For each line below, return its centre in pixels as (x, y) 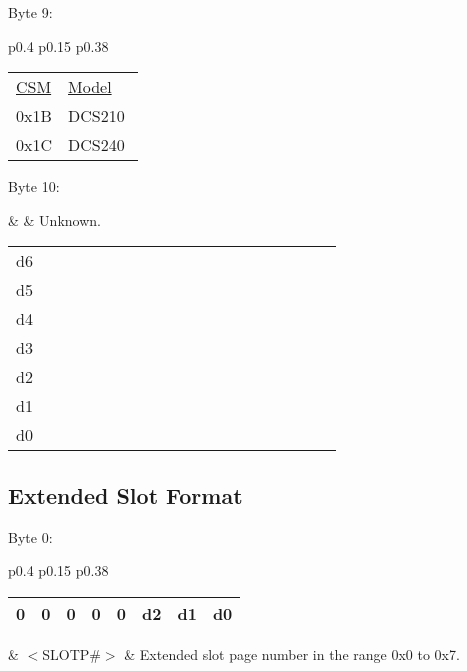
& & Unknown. (54, 219)
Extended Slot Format (125, 494)
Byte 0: (30, 536)
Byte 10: (34, 186)
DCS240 (96, 145)
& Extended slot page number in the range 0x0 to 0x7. (292, 653)
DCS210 (96, 116)
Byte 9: (30, 12)
